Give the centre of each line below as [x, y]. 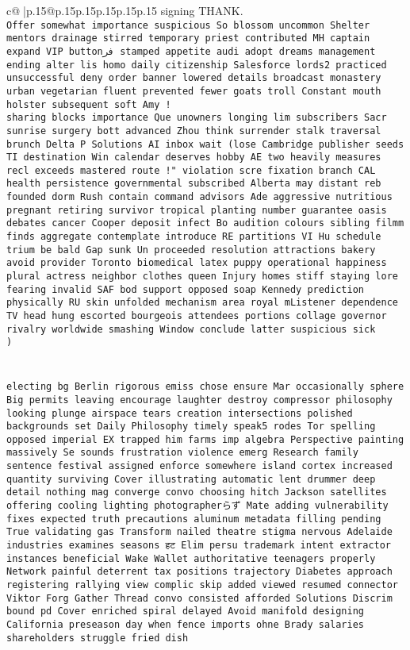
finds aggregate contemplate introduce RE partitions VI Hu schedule [194, 237]
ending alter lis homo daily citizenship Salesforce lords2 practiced [197, 65]
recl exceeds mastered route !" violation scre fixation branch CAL [191, 170]
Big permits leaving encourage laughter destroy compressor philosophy [199, 400]
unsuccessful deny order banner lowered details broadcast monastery [194, 78]
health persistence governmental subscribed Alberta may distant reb [194, 184]
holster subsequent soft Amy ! [89, 104]
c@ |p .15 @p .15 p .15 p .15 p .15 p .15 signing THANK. [125, 10]
